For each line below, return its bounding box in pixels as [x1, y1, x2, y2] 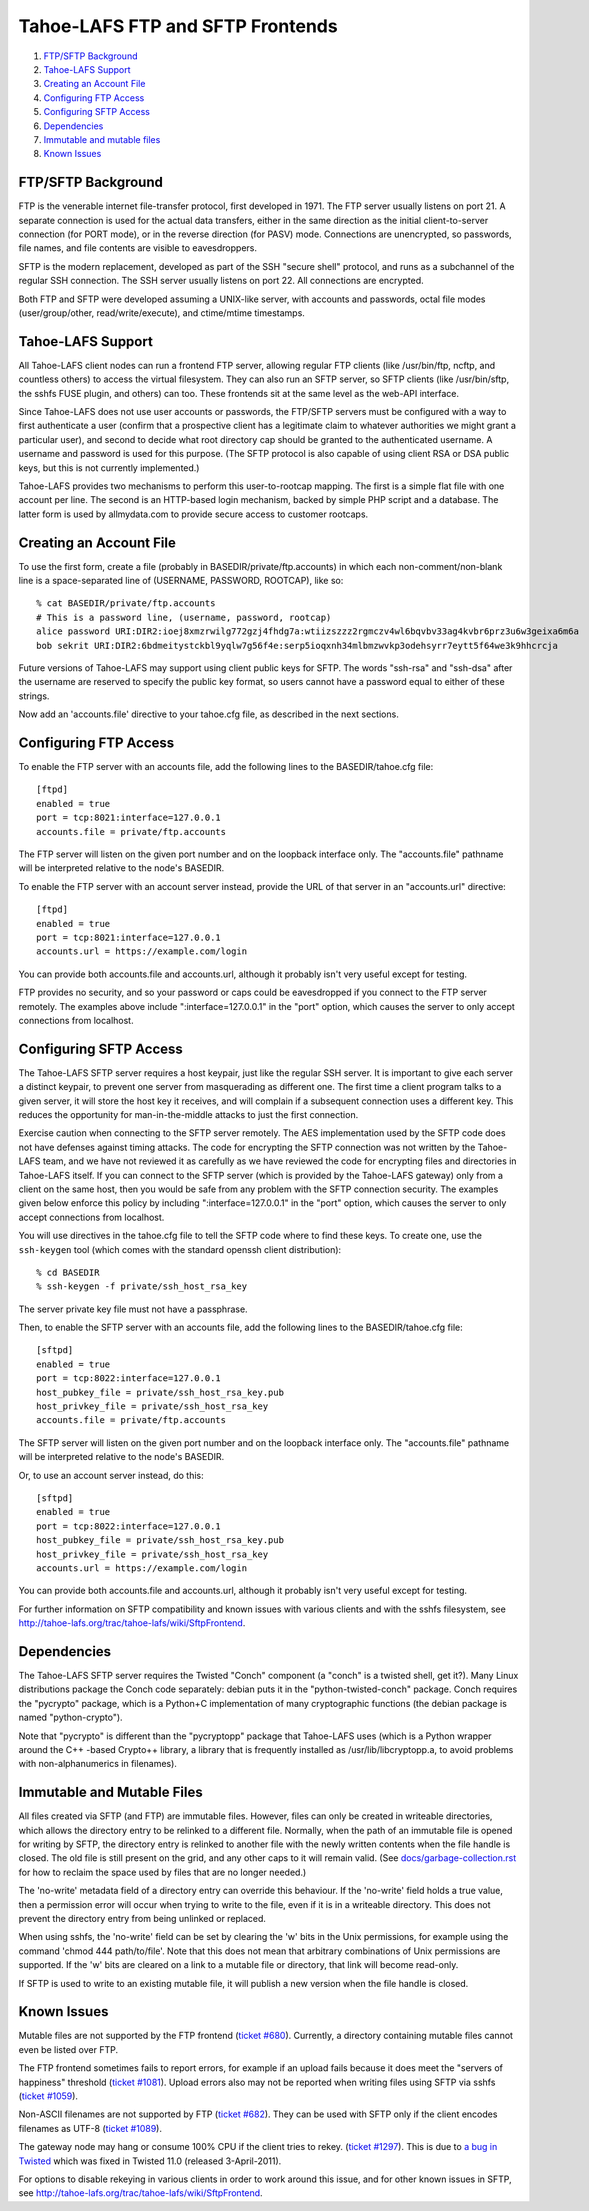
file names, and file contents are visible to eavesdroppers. [18, 242, 257, 254]
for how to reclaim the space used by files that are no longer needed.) [18, 1866, 307, 1878]
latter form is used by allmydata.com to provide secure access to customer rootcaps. [18, 508, 369, 520]
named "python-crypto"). [18, 1711, 124, 1724]
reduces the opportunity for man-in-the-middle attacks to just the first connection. [18, 1109, 359, 1120]
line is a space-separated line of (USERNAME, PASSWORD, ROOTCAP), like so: [18, 575, 344, 587]
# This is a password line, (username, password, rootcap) [36, 611, 332, 623]
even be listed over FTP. [18, 2043, 119, 2055]
